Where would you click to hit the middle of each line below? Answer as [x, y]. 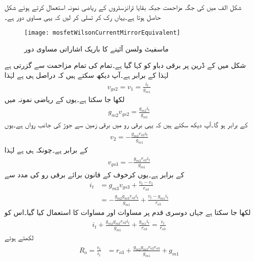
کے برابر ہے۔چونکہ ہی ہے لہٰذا [46, 149]
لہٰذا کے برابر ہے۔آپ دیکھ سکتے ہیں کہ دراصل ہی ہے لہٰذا [87, 75]
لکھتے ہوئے [19, 237]
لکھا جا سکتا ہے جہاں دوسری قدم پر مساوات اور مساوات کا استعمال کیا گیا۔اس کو [128, 212]
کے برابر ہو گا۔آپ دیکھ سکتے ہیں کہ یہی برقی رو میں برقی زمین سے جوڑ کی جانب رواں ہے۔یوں [126, 125]
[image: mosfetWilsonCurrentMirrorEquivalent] [102, 33]
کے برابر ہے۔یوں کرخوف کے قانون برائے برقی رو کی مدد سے [94, 175]
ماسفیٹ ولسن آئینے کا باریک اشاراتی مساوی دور [97, 48]
